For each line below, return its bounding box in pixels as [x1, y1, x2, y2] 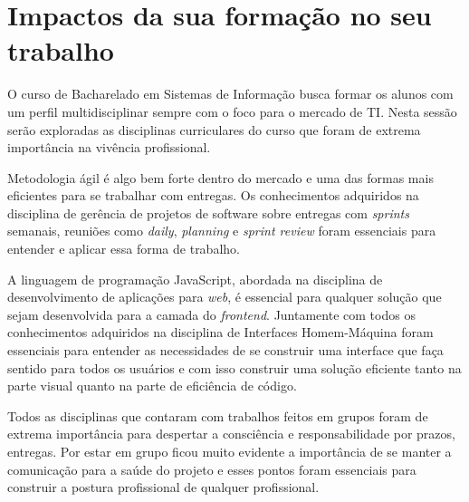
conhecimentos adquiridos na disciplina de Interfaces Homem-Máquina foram [7, 323, 434, 342]
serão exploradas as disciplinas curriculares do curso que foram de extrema [7, 120, 421, 139]
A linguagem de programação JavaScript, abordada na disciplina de [7, 269, 383, 288]
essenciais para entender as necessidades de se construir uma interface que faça [7, 341, 444, 360]
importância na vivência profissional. [7, 138, 211, 157]
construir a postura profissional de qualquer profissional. [7, 478, 320, 497]
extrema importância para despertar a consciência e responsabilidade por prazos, [7, 424, 455, 443]
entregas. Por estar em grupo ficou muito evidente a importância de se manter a [7, 442, 452, 460]
